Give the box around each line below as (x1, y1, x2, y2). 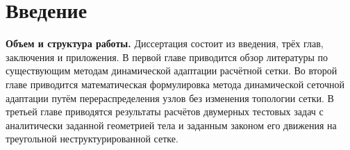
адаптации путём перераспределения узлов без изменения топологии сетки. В (6, 90, 334, 105)
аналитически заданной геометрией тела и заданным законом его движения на (6, 117, 337, 132)
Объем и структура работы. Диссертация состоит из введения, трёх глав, (6, 36, 324, 51)
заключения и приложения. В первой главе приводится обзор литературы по (6, 49, 328, 64)
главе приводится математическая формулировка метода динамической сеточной (6, 76, 345, 91)
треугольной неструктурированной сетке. (6, 131, 178, 146)
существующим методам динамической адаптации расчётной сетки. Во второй (6, 63, 337, 78)
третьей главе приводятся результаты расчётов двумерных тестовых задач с (6, 104, 324, 119)
